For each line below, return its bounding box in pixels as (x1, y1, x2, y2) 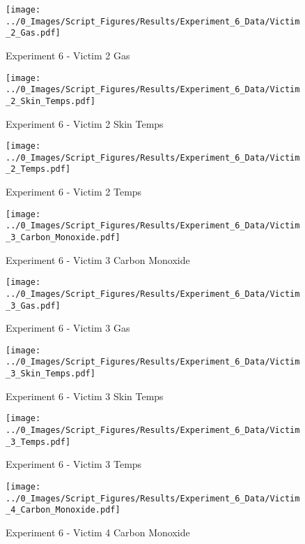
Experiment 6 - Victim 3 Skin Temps (6, 388, 164, 403)
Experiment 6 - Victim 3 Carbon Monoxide (6, 252, 190, 267)
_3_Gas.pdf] (6, 300, 61, 311)
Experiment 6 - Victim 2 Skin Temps (6, 116, 164, 131)
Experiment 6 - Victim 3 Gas (6, 321, 130, 335)
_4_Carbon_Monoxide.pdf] (6, 505, 120, 515)
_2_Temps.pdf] (6, 164, 71, 175)
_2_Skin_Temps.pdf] (6, 96, 95, 106)
